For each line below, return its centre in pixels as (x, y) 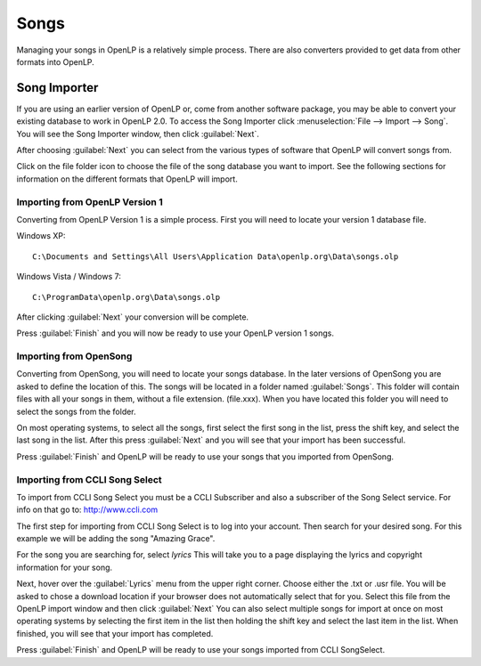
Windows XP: (41, 236)
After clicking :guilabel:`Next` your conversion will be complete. (133, 317)
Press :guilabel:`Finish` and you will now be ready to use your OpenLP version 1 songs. (175, 333)
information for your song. (65, 567)
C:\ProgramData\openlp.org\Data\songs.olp (126, 297)
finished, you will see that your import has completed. (115, 633)
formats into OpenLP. (56, 61)
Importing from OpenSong (74, 356)
